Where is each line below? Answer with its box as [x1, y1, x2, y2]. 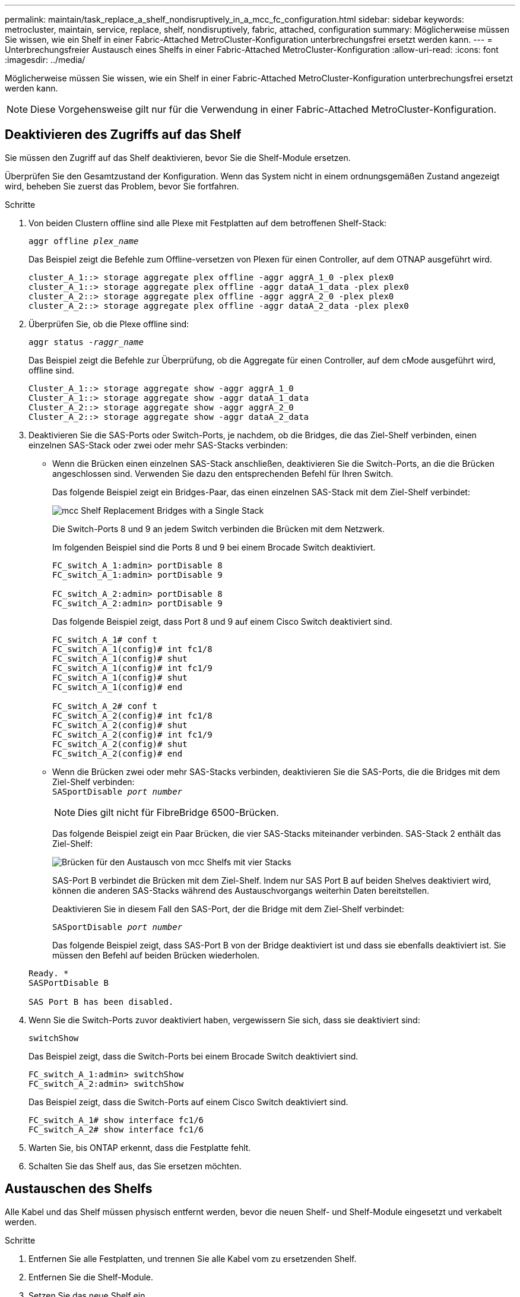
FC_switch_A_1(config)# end [52, 682, 183, 692]
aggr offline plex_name [28, 236, 139, 246]
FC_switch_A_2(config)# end [52, 748, 183, 758]
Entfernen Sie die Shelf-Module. [28, 1271, 154, 1282]
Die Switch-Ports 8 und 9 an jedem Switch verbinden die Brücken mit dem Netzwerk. [52, 523, 385, 534]
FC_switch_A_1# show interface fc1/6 [28, 1115, 204, 1125]
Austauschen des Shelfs [5, 1181, 153, 1197]
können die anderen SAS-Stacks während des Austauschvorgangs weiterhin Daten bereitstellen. [52, 885, 429, 896]
